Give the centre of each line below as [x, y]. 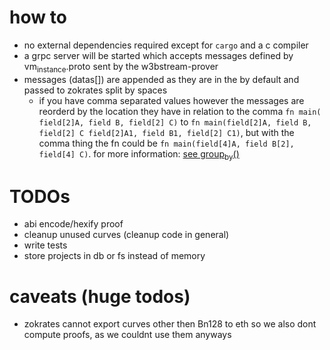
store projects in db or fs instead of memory [114, 256]
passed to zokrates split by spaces [95, 90]
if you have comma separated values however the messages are [171, 100]
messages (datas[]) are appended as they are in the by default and [161, 79]
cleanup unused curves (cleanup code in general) [126, 235]
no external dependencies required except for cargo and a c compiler [166, 45]
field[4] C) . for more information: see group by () [139, 154]
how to [38, 17]
